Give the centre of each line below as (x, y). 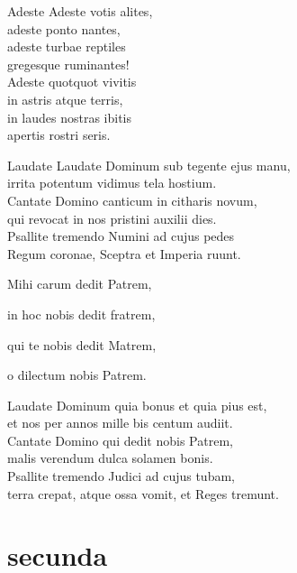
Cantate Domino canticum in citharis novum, (132, 200)
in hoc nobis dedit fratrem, (81, 314)
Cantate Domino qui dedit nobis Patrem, (120, 440)
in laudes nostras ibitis (70, 117)
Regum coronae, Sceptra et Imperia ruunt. (124, 253)
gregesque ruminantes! (68, 64)
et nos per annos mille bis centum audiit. (120, 423)
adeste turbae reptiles (67, 46)
